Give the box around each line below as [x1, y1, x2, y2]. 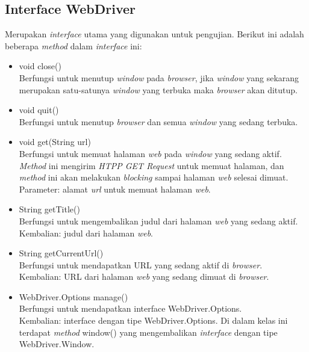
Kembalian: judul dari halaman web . [19, 226, 153, 239]
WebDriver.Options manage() [19, 290, 128, 303]
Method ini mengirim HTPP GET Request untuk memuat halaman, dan [19, 159, 284, 171]
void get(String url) [19, 135, 91, 148]
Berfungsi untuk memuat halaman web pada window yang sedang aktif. [19, 147, 282, 159]
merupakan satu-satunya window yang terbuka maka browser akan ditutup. [19, 83, 298, 96]
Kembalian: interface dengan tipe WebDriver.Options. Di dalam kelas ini [19, 314, 288, 327]
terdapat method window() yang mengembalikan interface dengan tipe [19, 326, 278, 338]
